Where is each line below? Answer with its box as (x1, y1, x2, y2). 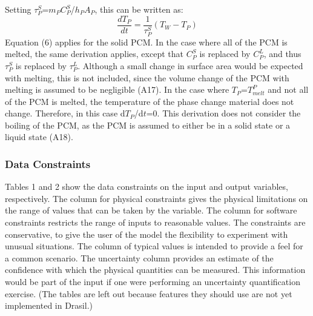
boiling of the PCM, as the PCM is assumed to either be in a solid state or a (5, 118, 291, 131)
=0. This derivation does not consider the (146, 107, 301, 119)
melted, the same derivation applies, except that (5, 47, 183, 60)
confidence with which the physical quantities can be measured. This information (5, 263, 306, 276)
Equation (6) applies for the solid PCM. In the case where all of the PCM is (5, 35, 288, 48)
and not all (268, 83, 309, 96)
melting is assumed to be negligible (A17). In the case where (5, 83, 229, 96)
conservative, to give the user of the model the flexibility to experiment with (5, 227, 288, 240)
